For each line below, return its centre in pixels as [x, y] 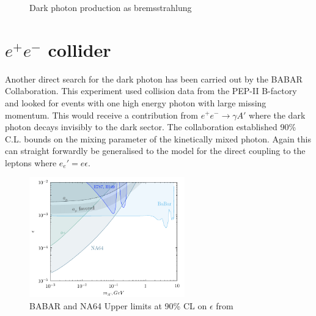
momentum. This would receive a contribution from [101, 115]
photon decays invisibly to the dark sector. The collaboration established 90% [151, 127]
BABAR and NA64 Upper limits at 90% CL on [118, 305]
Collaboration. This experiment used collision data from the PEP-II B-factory [151, 91]
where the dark [277, 115]
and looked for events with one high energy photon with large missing [136, 102]
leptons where [31, 162]
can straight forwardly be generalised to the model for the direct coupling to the [155, 151]
